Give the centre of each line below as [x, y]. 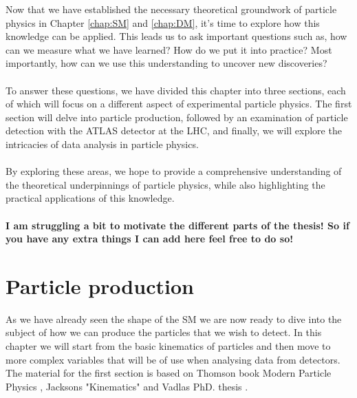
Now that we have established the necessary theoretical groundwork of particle [171, 9]
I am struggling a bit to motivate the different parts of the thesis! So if [177, 225]
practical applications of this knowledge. [90, 198]
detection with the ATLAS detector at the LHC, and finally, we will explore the [174, 130]
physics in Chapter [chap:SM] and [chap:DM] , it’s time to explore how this [163, 22]
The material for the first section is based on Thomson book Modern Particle [169, 373]
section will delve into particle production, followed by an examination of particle [177, 117]
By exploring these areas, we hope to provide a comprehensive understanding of [174, 171]
